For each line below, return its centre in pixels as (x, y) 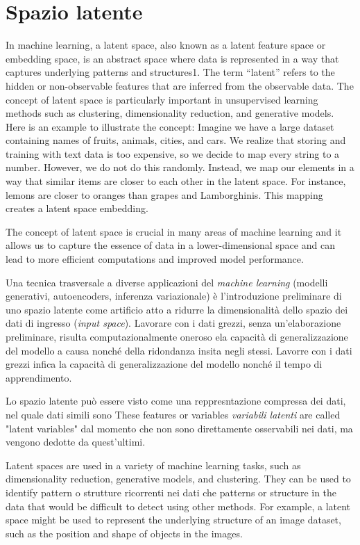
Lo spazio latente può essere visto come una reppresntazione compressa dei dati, (176, 401)
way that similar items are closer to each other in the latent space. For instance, (176, 181)
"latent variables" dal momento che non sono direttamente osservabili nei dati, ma (179, 428)
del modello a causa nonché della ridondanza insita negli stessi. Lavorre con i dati (179, 350)
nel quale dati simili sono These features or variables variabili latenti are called (173, 414)
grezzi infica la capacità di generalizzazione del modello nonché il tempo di (164, 364)
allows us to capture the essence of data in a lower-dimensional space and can (170, 245)
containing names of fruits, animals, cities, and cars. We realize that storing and (176, 140)
